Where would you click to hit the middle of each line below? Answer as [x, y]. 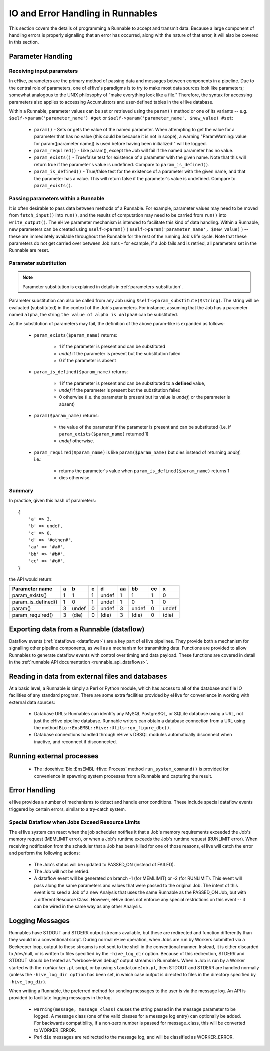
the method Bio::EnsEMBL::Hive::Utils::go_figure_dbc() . [103, 727]
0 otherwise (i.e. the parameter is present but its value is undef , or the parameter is [145, 397]
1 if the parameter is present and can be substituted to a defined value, [132, 383]
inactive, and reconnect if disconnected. [76, 742]
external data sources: [32, 702]
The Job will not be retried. [62, 871]
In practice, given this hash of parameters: [53, 501]
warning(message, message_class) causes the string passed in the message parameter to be [135, 1009]
